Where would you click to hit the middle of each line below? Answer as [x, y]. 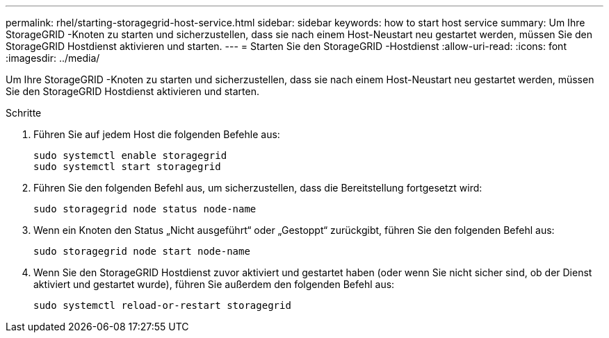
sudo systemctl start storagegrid [127, 167]
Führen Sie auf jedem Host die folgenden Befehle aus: [157, 134]
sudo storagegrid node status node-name [145, 209]
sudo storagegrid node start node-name [142, 251]
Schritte [24, 113]
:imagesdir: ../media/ [53, 58]
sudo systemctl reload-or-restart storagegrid [162, 305]
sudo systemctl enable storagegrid [130, 155]
